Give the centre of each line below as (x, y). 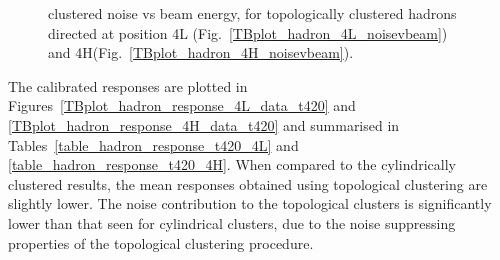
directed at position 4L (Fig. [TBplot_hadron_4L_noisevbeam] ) (248, 32)
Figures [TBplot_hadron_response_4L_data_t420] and (182, 105)
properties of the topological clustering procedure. (161, 242)
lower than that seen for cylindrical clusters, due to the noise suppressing (232, 222)
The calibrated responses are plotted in (128, 85)
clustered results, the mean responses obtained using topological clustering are (248, 183)
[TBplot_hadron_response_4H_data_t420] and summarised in (204, 124)
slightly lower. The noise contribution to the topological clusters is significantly (250, 203)
